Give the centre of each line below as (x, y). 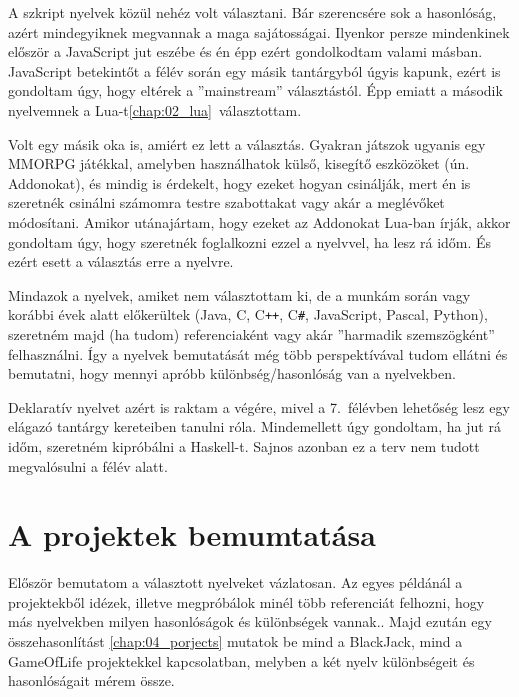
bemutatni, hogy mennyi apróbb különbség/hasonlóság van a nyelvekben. (232, 373)
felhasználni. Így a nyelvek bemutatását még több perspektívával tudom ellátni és (258, 353)
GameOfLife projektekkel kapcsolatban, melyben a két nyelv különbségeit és (241, 660)
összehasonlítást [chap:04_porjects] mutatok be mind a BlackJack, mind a (235, 641)
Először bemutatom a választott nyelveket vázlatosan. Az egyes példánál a (235, 582)
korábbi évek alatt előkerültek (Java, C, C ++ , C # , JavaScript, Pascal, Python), (248, 314)
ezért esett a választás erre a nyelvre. (121, 261)
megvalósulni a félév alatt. (88, 465)
